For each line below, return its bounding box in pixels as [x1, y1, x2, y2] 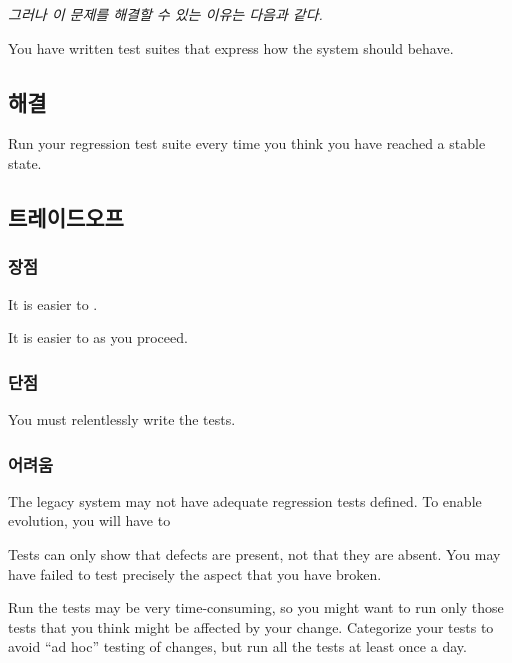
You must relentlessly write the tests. [8, 408, 236, 429]
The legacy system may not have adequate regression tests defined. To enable [8, 490, 482, 511]
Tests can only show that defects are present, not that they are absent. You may [8, 543, 501, 564]
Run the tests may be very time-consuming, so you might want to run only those [8, 597, 504, 618]
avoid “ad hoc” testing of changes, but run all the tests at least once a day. [8, 636, 467, 657]
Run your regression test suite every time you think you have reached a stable [8, 133, 486, 154]
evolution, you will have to [8, 510, 171, 531]
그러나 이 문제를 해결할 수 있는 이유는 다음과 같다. [8, 4, 323, 24]
